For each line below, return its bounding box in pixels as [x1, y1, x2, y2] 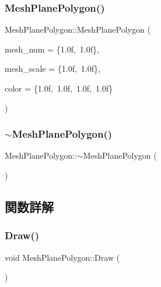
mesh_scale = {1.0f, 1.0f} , [5, 62, 100, 75]
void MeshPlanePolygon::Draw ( [5, 251, 120, 263]
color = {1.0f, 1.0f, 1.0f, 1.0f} [5, 82, 113, 94]
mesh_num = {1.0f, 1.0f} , [5, 43, 99, 55]
